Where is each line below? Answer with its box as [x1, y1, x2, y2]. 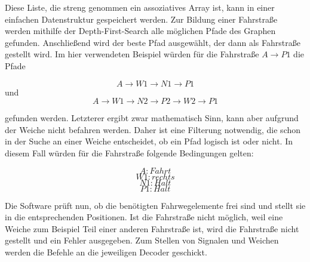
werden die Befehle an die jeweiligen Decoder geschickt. [5, 245, 207, 258]
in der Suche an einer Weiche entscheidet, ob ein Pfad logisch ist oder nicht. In [5, 135, 293, 147]
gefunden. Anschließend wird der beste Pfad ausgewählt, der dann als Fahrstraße [5, 36, 300, 48]
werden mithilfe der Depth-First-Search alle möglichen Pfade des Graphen [5, 24, 276, 37]
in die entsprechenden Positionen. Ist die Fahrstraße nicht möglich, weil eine [5, 211, 283, 223]
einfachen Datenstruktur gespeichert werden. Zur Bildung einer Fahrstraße [5, 13, 278, 25]
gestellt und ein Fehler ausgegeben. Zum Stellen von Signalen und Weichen [5, 234, 279, 246]
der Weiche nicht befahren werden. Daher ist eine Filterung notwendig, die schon [5, 123, 301, 135]
